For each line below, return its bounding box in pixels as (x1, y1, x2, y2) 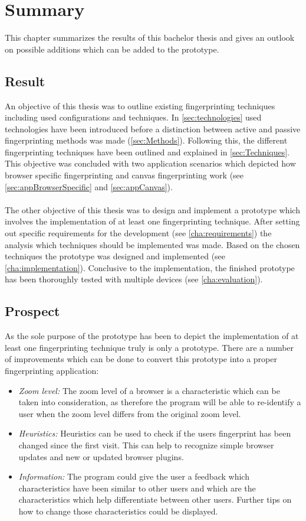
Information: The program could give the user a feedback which (18, 470, 249, 483)
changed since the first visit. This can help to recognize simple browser (18, 438, 274, 451)
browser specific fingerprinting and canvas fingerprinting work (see (5, 169, 244, 181)
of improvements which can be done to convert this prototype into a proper (5, 353, 277, 365)
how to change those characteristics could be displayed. (18, 504, 218, 517)
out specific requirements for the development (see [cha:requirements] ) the (5, 227, 272, 239)
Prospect (5, 302, 60, 320)
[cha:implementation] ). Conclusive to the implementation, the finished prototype (5, 261, 295, 273)
